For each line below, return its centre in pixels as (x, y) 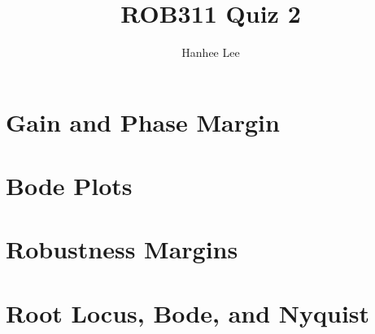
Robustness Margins (122, 249)
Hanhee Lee (211, 52)
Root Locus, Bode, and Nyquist (188, 312)
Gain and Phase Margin (143, 121)
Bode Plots (69, 186)
